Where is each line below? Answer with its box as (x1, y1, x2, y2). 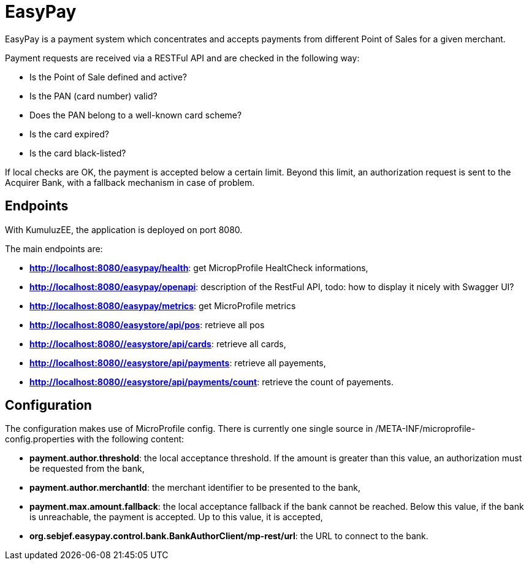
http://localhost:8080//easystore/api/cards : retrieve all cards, (29, 338, 286, 349)
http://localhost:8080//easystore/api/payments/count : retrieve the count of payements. (29, 376, 394, 387)
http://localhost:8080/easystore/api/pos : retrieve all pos (29, 319, 265, 330)
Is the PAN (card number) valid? (29, 90, 158, 101)
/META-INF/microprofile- (375, 423, 476, 434)
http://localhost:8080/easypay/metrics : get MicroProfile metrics (29, 300, 296, 311)
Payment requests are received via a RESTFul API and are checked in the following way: (5, 52, 360, 63)
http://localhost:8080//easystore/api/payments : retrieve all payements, (29, 357, 326, 368)
